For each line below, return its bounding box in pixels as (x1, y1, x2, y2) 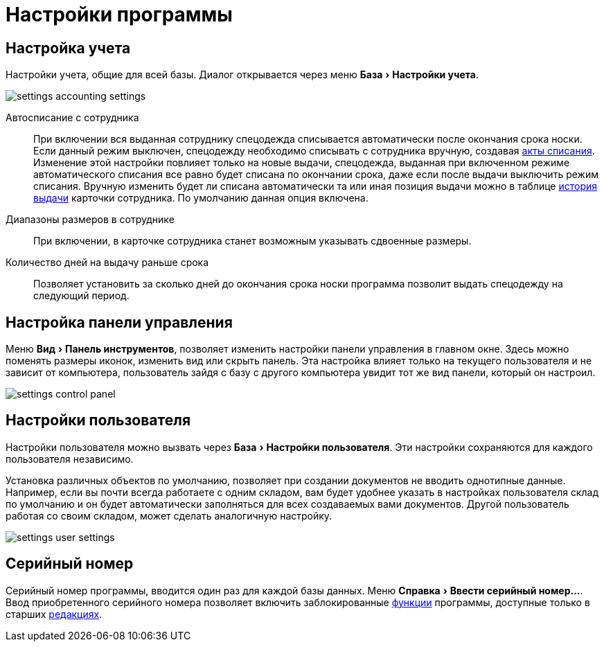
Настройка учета (6, 39, 131, 57)
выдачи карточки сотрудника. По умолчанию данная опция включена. (33, 192, 368, 204)
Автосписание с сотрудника (6, 112, 139, 124)
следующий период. (33, 290, 130, 302)
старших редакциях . (6, 608, 103, 620)
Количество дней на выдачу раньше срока (6, 256, 209, 269)
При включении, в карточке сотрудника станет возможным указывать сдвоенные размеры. (33, 235, 472, 247)
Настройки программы (6, 3, 233, 26)
